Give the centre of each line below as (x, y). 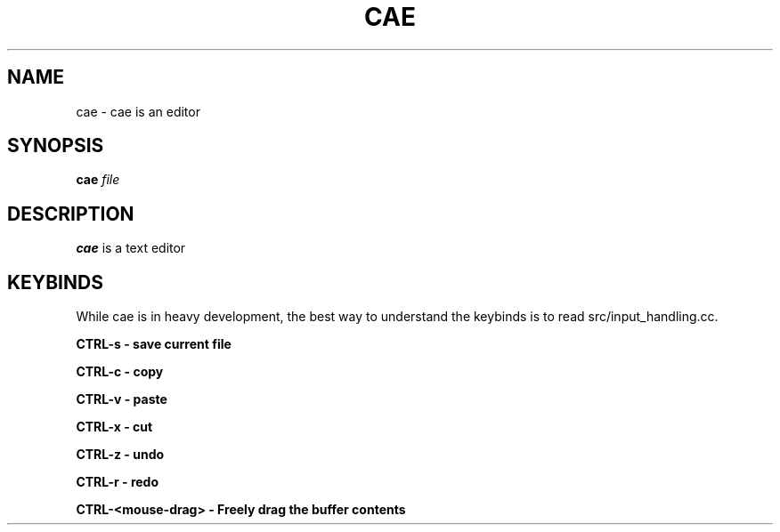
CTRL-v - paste (122, 399)
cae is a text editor (131, 248)
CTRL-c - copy (120, 372)
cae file (98, 180)
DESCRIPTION (71, 214)
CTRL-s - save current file (154, 344)
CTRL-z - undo (120, 455)
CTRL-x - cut (114, 427)
